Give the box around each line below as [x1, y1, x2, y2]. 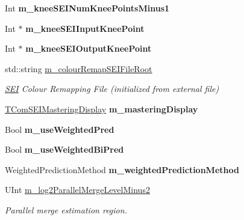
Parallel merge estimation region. [5, 203, 127, 216]
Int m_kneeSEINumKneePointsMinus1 [5, 2, 170, 14]
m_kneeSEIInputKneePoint [25, 22, 145, 34]
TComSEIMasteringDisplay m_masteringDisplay [5, 102, 198, 115]
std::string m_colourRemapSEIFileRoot [5, 62, 152, 75]
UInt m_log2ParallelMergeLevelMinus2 [5, 183, 150, 196]
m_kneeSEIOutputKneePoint [25, 42, 152, 55]
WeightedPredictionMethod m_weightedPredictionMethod [5, 163, 239, 176]
